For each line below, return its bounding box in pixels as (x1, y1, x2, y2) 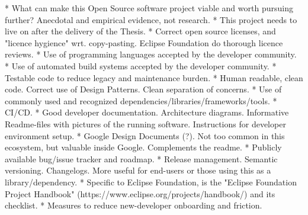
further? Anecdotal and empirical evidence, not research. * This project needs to (5, 13, 297, 25)
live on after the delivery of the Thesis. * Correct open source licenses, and (5, 25, 276, 37)
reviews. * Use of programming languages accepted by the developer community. (5, 48, 297, 60)
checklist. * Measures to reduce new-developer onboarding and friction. (5, 199, 262, 211)
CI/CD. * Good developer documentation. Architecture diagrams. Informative (5, 106, 289, 118)
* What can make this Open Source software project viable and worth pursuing (5, 2, 293, 14)
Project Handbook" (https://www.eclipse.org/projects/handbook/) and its (5, 187, 275, 200)
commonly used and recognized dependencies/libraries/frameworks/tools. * (5, 94, 277, 107)
